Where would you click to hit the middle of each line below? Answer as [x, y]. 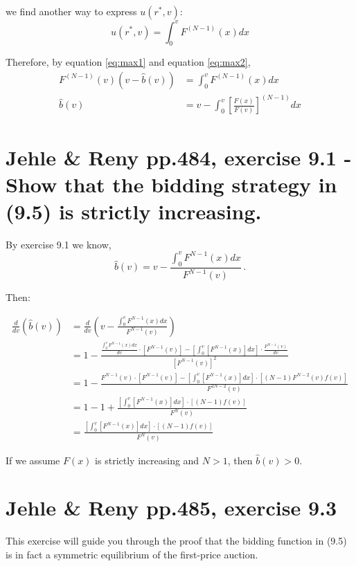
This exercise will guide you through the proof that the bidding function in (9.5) [176, 541]
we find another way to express [71, 11]
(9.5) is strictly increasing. [134, 211]
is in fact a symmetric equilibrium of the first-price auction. [132, 554]
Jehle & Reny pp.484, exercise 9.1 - [179, 157]
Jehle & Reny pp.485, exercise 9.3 [171, 508]
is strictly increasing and [147, 460]
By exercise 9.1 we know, [59, 244]
